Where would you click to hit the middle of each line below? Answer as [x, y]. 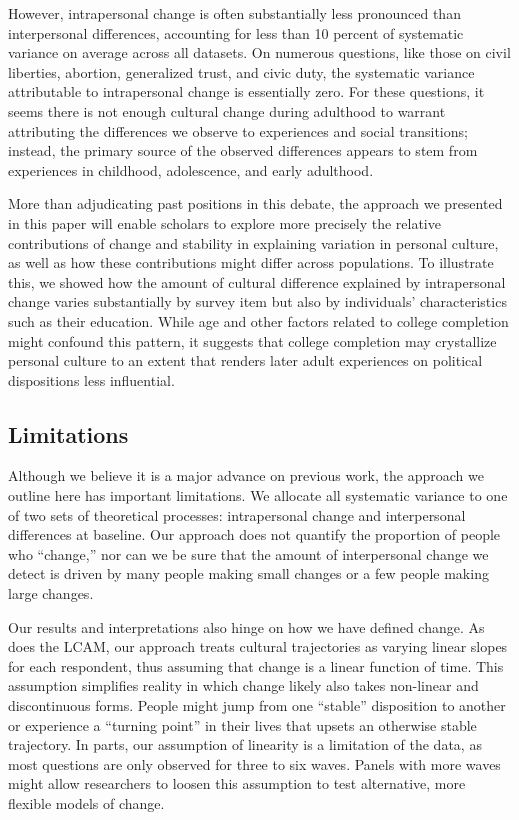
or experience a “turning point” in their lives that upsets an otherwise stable [242, 724]
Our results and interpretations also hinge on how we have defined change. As [246, 626]
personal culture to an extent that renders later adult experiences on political [245, 360]
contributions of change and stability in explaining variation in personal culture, [253, 242]
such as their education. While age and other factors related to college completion [258, 320]
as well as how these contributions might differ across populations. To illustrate [251, 262]
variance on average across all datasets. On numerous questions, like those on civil [259, 52]
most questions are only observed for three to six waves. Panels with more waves [254, 763]
